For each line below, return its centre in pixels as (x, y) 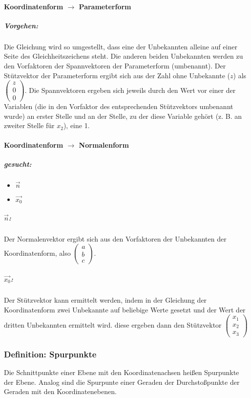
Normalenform (104, 144)
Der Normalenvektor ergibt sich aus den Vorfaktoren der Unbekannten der (115, 238)
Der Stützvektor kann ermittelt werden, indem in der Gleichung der (105, 299)
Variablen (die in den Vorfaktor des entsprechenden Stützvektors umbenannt (119, 106)
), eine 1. (76, 125)
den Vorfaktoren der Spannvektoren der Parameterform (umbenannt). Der (115, 65)
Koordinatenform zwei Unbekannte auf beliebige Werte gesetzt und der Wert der (125, 309)
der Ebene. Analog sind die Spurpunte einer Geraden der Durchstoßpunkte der (122, 382)
